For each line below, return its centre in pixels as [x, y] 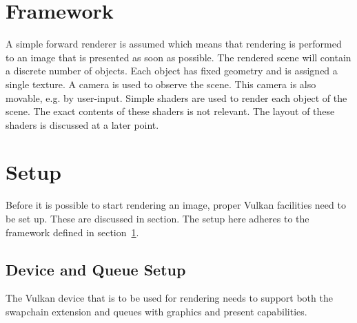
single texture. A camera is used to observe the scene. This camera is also [161, 84]
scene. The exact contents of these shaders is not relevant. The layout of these [170, 111]
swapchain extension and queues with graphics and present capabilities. [156, 311]
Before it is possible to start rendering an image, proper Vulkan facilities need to [176, 205]
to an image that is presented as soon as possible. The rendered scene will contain [178, 57]
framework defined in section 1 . [72, 232]
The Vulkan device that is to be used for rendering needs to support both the [169, 298]
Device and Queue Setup [96, 269]
